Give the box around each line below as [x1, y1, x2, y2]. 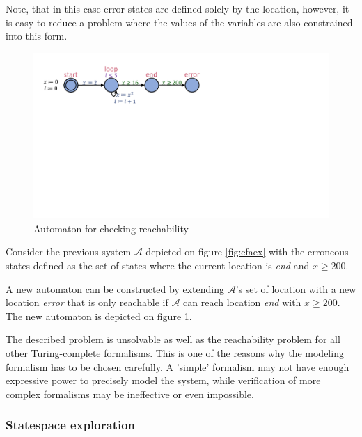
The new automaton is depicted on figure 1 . [6, 308, 192, 323]
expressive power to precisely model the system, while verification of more [6, 373, 321, 388]
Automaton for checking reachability [33, 221, 189, 235]
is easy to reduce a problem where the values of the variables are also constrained [6, 15, 353, 29]
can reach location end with [183, 295, 301, 310]
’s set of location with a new [235, 281, 356, 296]
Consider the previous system [6, 244, 132, 259]
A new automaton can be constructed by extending [6, 281, 224, 296]
